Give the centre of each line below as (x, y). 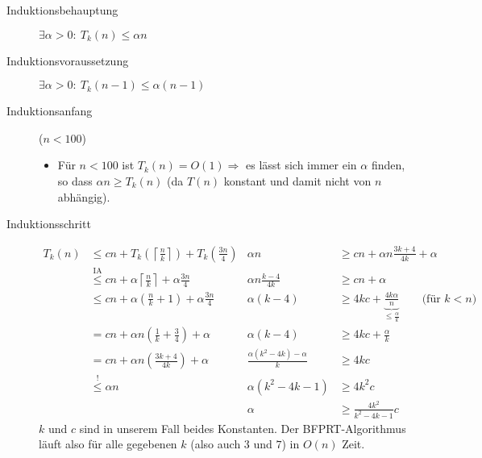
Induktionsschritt (49, 224)
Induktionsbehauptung (62, 10)
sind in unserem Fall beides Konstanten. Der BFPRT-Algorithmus (243, 428)
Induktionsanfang (50, 111)
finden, (388, 165)
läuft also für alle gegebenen (108, 444)
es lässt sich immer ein (301, 165)
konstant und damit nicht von (297, 180)
